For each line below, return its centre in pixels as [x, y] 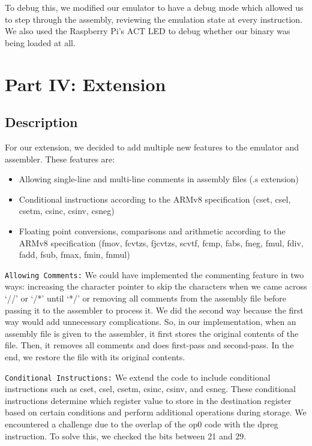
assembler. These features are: [60, 159]
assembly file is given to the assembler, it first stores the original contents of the [152, 333]
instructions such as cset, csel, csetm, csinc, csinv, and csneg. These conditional [150, 389]
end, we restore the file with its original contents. [95, 356]
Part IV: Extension [85, 84]
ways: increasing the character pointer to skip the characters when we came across [156, 286]
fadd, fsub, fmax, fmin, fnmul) [74, 254]
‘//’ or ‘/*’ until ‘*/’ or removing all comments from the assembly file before [146, 298]
